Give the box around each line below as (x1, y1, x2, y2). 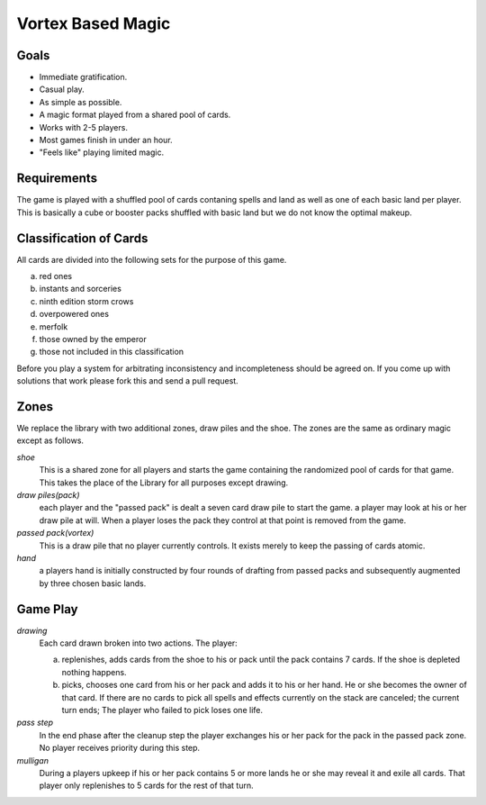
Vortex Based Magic (16, 14, 171, 33)
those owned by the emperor (39, 333, 148, 344)
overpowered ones (39, 309, 110, 320)
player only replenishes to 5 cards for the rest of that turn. (39, 780, 254, 791)
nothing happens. (61, 666, 127, 677)
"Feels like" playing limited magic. (39, 147, 165, 158)
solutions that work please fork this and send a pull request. (16, 375, 238, 386)
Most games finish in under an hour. (39, 135, 173, 146)
